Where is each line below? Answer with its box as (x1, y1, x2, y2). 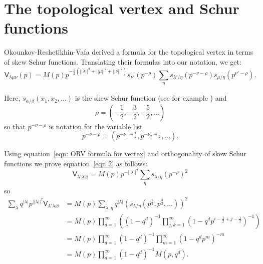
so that (4, 121, 26, 131)
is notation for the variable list (49, 121, 143, 131)
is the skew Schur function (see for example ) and (75, 93, 227, 103)
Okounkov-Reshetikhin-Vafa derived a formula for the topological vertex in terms (4, 47, 253, 57)
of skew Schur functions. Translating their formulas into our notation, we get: (4, 56, 241, 67)
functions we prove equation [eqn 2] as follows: (4, 158, 148, 169)
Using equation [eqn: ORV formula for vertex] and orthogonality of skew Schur (4, 148, 246, 159)
